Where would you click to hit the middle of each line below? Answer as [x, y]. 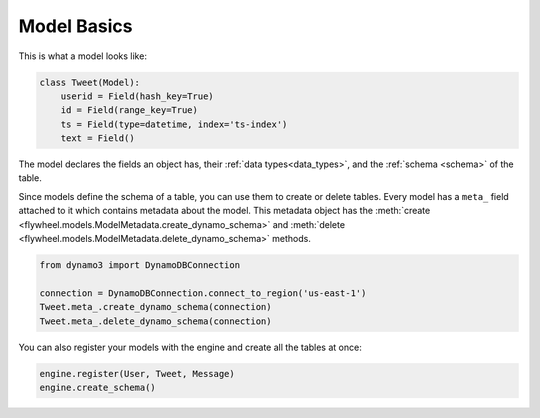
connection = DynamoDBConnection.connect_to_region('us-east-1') [203, 293]
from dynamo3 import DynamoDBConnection [139, 265]
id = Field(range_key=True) [129, 110]
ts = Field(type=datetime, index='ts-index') [174, 124]
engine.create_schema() [98, 387]
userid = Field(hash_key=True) [137, 96]
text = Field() [97, 138]
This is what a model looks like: [82, 56]
